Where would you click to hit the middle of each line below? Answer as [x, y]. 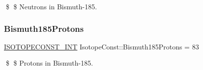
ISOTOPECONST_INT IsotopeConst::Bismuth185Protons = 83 [101, 46]
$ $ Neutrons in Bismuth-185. [51, 6]
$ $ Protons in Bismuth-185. [49, 63]
